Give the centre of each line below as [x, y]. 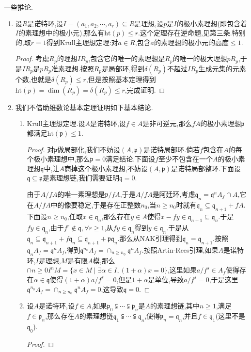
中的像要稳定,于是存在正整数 [96, 204]
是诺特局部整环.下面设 [206, 168]
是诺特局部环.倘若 [172, 149]
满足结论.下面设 [131, 159]
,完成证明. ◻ [145, 89]
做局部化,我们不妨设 [89, 149]
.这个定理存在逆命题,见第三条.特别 [192, 33]
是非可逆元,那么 [167, 123]
